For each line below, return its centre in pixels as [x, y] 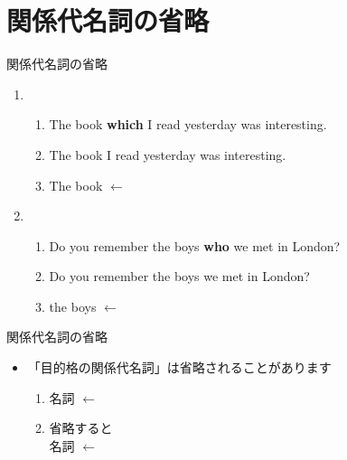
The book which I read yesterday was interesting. [188, 124]
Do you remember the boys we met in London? [179, 276]
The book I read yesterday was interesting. [168, 154]
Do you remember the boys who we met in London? [195, 245]
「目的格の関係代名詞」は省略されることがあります [179, 367]
